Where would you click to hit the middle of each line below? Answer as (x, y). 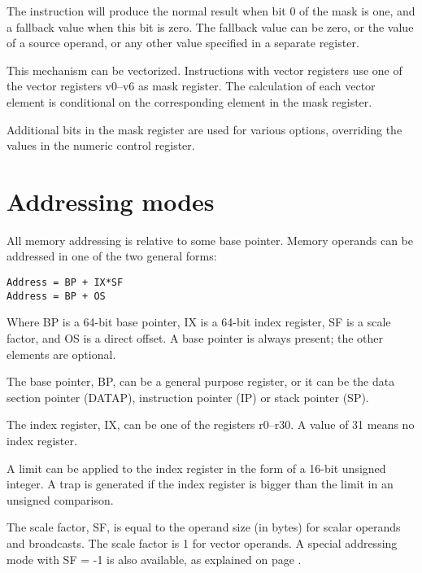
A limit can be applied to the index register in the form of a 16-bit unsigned (196, 468)
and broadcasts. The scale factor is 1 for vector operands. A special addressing (202, 542)
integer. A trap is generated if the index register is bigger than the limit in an (200, 484)
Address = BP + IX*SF (65, 283)
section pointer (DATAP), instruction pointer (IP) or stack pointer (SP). (188, 397)
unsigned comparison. (60, 499)
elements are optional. (61, 354)
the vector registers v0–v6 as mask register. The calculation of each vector (191, 86)
